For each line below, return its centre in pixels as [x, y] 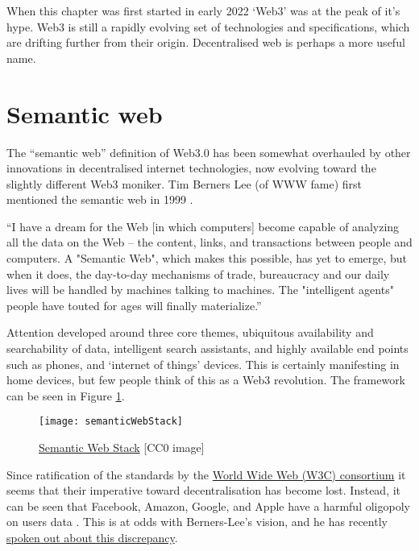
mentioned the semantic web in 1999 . [100, 199]
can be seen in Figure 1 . [66, 395]
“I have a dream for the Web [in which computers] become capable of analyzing [203, 226]
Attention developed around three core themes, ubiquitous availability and [190, 332]
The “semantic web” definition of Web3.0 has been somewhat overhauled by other [209, 152]
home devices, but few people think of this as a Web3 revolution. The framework [206, 380]
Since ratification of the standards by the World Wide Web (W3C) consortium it [206, 474]
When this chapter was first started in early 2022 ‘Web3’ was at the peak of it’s [203, 10]
